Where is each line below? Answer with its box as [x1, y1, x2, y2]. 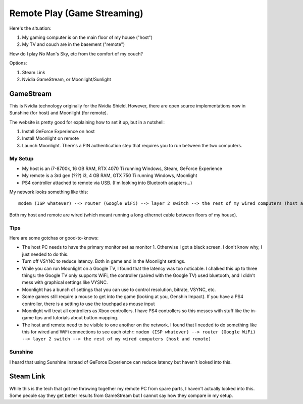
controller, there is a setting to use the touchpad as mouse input [22, 301, 155, 307]
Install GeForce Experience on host [22, 128, 95, 134]
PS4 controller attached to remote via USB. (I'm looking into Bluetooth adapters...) [22, 180, 192, 186]
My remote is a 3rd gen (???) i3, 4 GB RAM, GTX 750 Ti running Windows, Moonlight [22, 172, 197, 179]
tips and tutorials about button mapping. [34, 315, 119, 321]
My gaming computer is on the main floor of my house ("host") [22, 34, 153, 40]
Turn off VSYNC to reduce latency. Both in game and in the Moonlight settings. [22, 258, 186, 264]
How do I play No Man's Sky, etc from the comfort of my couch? [9, 50, 143, 56]
